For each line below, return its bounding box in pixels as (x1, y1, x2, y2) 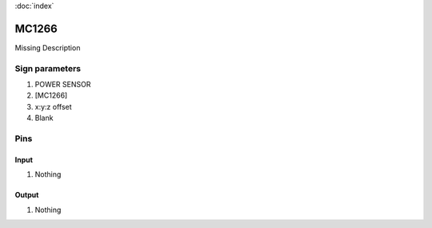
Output (14, 190, 39, 200)
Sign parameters (14, 62, 82, 74)
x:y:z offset (34, 102, 72, 111)
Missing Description (14, 42, 81, 52)
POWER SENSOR (34, 80, 91, 90)
